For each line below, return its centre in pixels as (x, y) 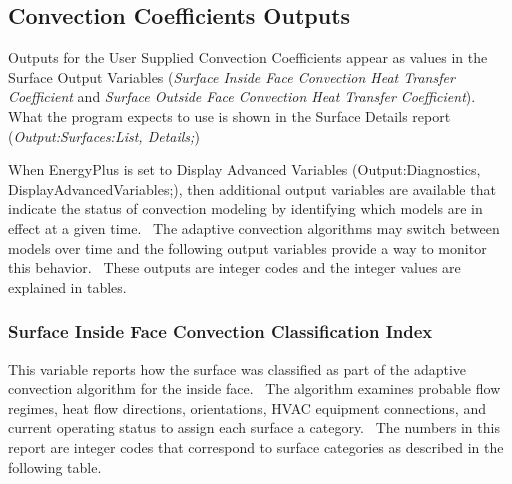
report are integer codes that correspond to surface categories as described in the (256, 446)
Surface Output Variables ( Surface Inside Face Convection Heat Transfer (231, 76)
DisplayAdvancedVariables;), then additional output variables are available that (252, 188)
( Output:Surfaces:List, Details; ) (104, 135)
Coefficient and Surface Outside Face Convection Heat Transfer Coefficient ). (242, 96)
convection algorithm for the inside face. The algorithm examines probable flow (254, 388)
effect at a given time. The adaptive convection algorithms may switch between (254, 227)
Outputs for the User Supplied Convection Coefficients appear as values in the (248, 57)
